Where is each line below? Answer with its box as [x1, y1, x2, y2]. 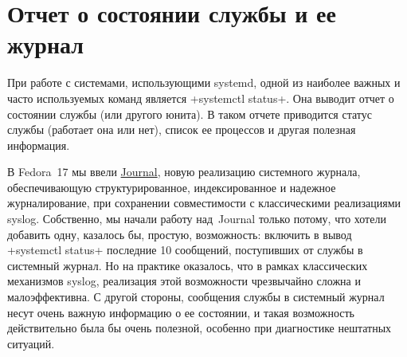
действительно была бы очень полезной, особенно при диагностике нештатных [7, 320, 392, 336]
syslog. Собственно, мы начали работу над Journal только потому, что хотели [7, 210, 386, 227]
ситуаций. [7, 335, 55, 351]
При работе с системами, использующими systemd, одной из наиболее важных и [7, 74, 401, 91]
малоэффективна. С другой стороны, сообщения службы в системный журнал [7, 288, 385, 305]
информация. [7, 136, 70, 153]
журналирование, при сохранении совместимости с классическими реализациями [7, 194, 401, 211]
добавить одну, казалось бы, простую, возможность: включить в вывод [7, 226, 352, 242]
